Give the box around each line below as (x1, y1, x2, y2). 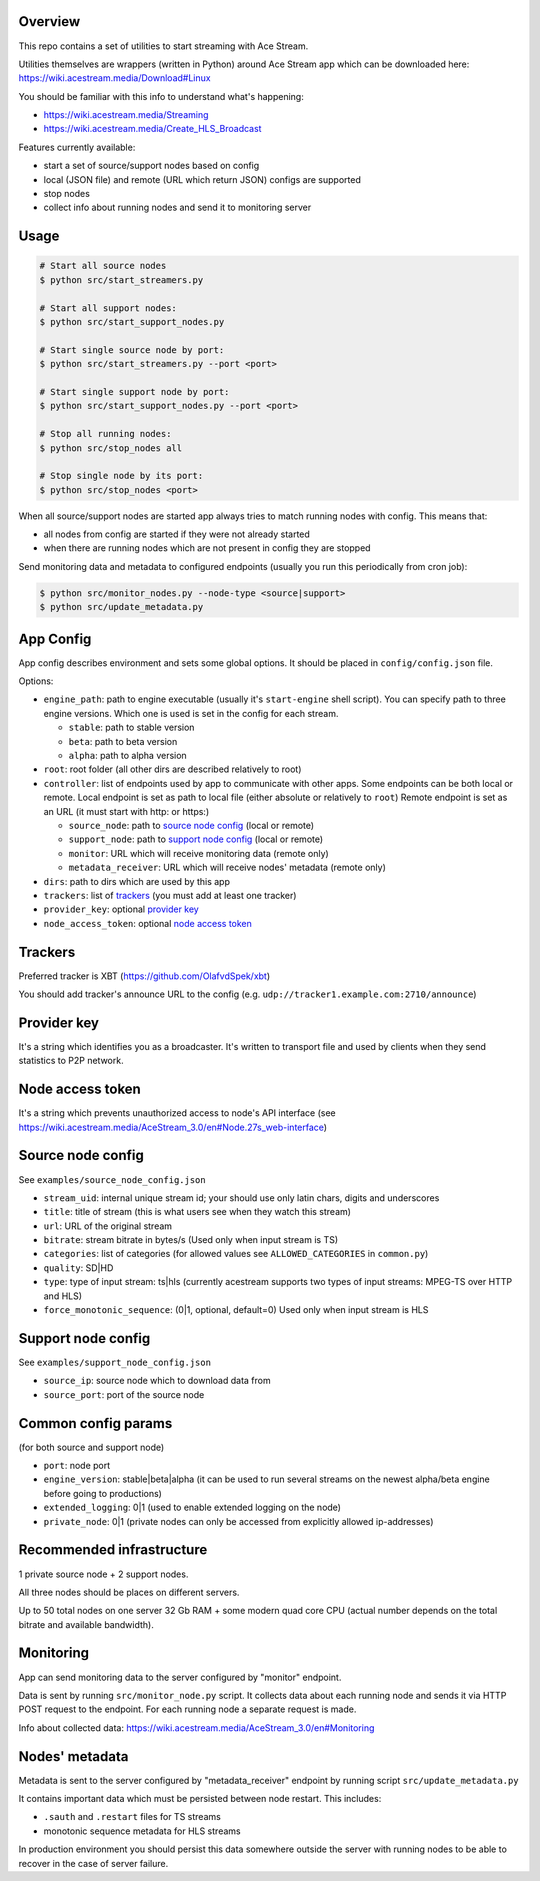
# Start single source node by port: (39, 344, 225, 355)
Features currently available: (18, 141, 136, 153)
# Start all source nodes (39, 260, 167, 272)
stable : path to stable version (68, 721, 195, 734)
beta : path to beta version (68, 735, 178, 747)
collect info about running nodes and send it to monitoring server (43, 201, 312, 214)
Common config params (18, 1415, 173, 1432)
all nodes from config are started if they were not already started (43, 528, 310, 540)
